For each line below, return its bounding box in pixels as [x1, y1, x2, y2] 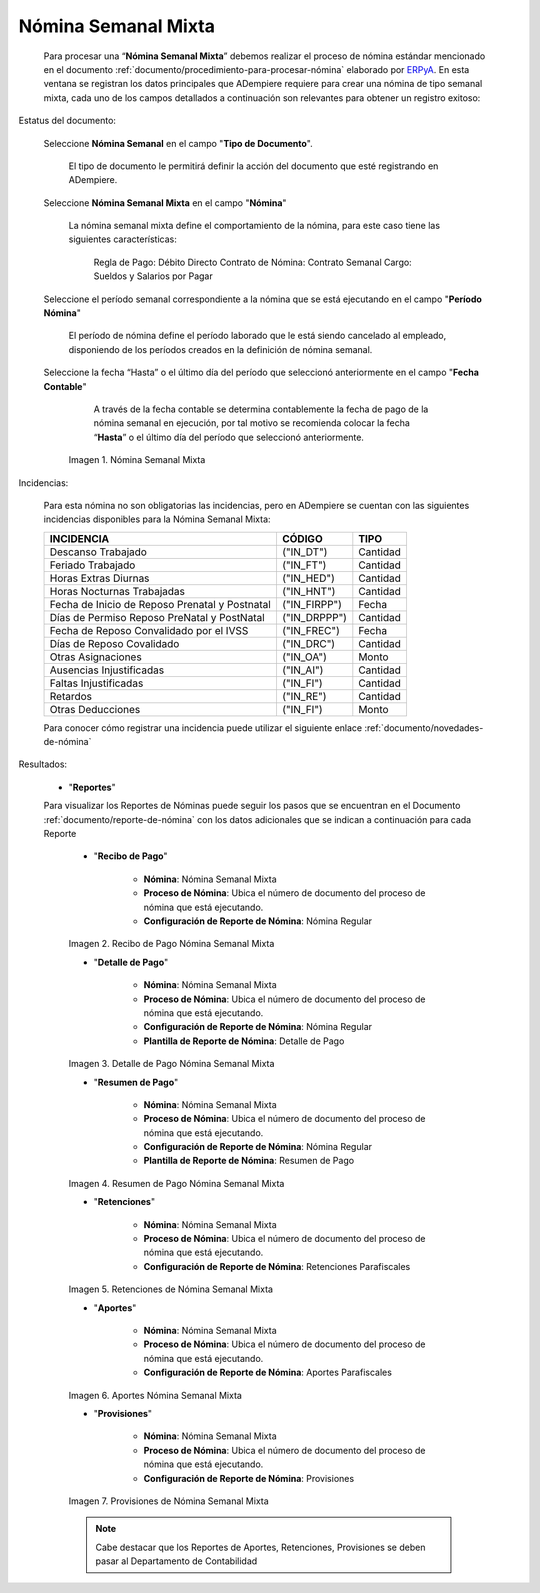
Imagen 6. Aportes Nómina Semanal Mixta [68, 1389, 242, 1401]
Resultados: [18, 758, 68, 770]
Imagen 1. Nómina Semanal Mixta [68, 454, 206, 466]
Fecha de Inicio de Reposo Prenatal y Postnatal [49, 597, 272, 611]
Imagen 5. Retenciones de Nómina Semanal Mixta [68, 1283, 274, 1295]
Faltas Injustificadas [49, 676, 144, 690]
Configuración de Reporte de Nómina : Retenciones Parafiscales [143, 1260, 411, 1272]
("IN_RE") [281, 689, 327, 703]
